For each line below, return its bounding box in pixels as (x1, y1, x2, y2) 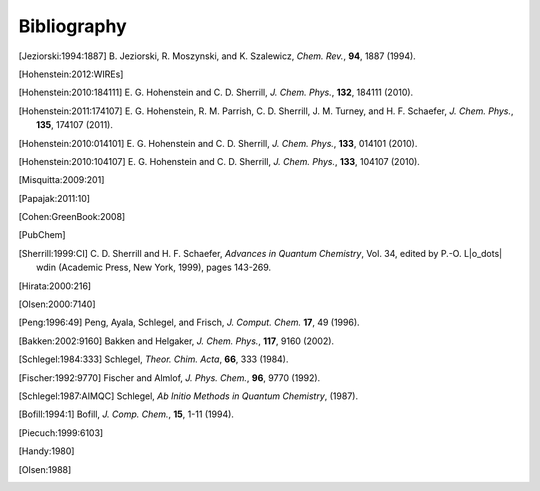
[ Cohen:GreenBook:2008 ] (18, 211, 126, 223)
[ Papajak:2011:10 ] (18, 192, 90, 204)
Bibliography (18, 15, 127, 37)
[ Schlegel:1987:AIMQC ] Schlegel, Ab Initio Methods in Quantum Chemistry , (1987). (18, 390, 359, 402)
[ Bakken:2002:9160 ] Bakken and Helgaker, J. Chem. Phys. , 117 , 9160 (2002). (18, 335, 335, 347)
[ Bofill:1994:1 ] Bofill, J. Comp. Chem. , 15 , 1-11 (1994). (18, 408, 235, 420)
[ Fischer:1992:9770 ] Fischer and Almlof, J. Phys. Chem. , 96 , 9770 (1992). (18, 371, 321, 384)
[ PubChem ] (18, 229, 66, 241)
